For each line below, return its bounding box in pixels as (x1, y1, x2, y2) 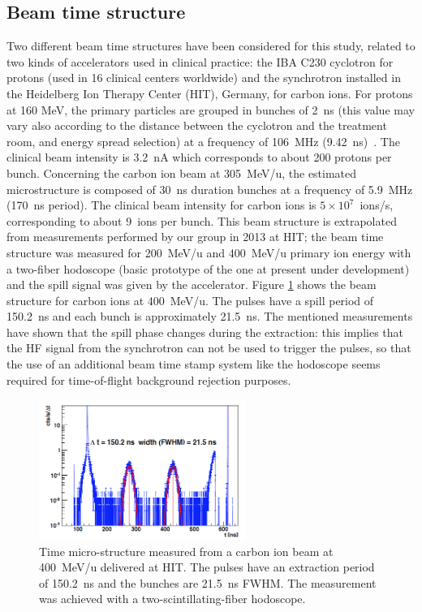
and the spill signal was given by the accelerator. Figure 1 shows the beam (6, 276, 377, 293)
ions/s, (360, 196, 394, 213)
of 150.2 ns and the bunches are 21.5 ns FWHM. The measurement (39, 574, 377, 591)
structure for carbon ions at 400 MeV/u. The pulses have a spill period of (6, 291, 374, 308)
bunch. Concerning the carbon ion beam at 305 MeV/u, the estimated (6, 164, 357, 181)
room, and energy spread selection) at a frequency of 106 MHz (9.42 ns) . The (6, 132, 400, 149)
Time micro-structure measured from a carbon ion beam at (39, 542, 334, 559)
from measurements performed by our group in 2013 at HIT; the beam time (6, 228, 384, 245)
